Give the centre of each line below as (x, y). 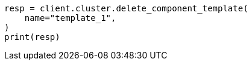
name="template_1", (70, 18)
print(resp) (32, 37)
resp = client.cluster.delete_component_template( (126, 8)
